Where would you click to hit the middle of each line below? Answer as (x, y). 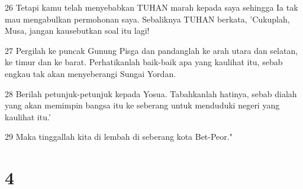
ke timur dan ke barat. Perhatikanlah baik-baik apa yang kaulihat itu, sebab (144, 62)
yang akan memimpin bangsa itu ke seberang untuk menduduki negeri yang (142, 105)
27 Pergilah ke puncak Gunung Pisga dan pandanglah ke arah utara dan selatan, (151, 50)
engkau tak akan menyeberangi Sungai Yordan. (91, 73)
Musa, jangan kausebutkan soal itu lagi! (77, 31)
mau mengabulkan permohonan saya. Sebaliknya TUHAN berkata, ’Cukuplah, (147, 19)
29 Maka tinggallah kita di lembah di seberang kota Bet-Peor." (119, 137)
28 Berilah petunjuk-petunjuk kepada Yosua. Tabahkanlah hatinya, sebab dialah (151, 93)
